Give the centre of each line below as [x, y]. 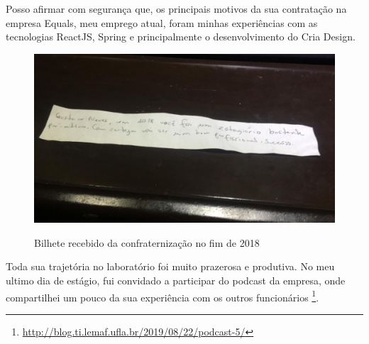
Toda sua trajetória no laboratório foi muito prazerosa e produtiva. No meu [170, 266]
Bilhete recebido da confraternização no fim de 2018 [147, 242]
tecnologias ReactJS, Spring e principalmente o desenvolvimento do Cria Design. [181, 37]
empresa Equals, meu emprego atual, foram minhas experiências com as [162, 22]
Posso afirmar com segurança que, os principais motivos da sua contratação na [176, 9]
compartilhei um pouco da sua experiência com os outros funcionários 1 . [163, 296]
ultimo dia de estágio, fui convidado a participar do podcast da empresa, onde [176, 281]
